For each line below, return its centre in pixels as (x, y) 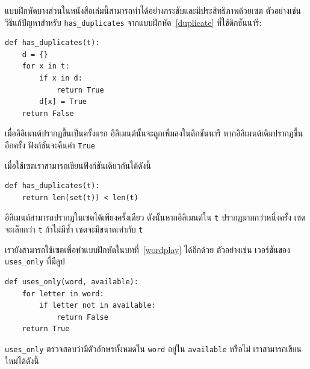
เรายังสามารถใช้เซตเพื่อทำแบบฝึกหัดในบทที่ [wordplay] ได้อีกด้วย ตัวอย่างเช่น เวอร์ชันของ (147, 249)
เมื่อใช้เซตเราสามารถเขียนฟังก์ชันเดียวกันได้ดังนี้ (78, 165)
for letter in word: (63, 294)
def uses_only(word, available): (72, 282)
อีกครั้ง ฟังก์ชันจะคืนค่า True (50, 145)
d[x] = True (63, 102)
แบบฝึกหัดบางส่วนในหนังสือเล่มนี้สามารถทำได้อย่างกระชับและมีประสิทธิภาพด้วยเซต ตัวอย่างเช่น (153, 10)
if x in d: (61, 78)
